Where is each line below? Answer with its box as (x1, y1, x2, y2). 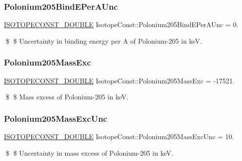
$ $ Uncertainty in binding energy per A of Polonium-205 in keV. (5, 35, 202, 46)
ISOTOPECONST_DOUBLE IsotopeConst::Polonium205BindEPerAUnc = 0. (4, 19, 239, 30)
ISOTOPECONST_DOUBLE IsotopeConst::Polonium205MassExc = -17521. (4, 75, 235, 85)
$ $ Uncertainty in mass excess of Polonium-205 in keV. (5, 147, 173, 158)
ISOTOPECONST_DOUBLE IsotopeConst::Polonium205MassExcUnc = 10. (4, 131, 234, 142)
